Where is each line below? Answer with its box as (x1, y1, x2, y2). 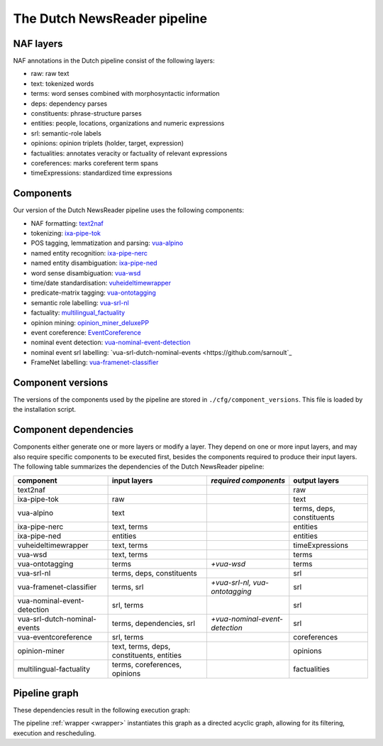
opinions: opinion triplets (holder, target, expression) (30, 139, 184, 148)
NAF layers (13, 38, 63, 50)
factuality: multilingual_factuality (30, 309, 126, 317)
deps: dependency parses (30, 99, 108, 108)
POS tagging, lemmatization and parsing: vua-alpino (30, 238, 184, 248)
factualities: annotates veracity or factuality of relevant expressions (30, 149, 228, 158)
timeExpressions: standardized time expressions (30, 169, 173, 177)
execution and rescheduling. (13, 728, 96, 737)
